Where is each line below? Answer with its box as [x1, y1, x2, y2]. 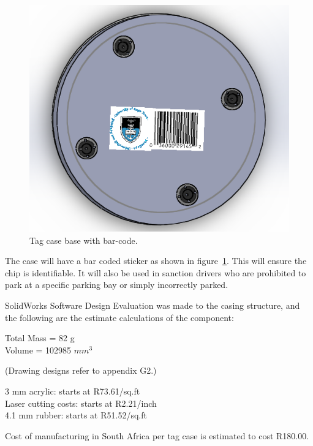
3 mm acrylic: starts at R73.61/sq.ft [5, 384, 140, 397]
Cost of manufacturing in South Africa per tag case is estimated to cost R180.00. [5, 429, 309, 442]
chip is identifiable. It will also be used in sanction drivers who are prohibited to [5, 266, 306, 279]
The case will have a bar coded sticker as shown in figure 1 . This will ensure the [5, 254, 307, 267]
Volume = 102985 [5, 343, 72, 356]
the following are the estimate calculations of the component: [5, 311, 234, 323]
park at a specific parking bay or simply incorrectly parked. [5, 278, 228, 291]
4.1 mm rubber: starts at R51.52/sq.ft [5, 409, 147, 421]
